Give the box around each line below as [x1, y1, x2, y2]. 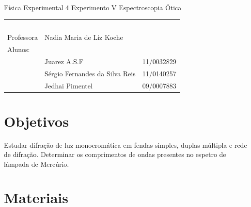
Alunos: [7, 44, 30, 54]
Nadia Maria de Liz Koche [45, 32, 123, 42]
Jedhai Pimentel [45, 80, 93, 90]
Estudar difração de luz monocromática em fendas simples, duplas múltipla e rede [4, 139, 247, 150]
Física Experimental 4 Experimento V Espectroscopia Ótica [4, 2, 182, 12]
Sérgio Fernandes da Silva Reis [45, 68, 136, 78]
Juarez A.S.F [45, 56, 83, 66]
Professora [7, 32, 38, 42]
